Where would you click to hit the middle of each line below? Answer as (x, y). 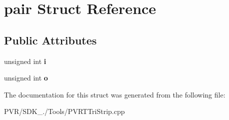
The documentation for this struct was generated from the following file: (115, 94)
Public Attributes (50, 40)
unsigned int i (25, 61)
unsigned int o (26, 78)
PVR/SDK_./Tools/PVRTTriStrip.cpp (64, 111)
